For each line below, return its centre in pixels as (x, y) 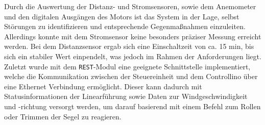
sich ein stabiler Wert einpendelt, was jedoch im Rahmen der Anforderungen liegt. (133, 56)
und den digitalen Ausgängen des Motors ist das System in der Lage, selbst (122, 16)
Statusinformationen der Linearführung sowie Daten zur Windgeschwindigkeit (126, 96)
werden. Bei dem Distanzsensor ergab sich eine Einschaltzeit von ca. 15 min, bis (129, 46)
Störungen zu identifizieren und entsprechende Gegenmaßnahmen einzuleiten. (125, 26)
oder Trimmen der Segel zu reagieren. (63, 116)
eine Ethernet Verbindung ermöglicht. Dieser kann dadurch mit (103, 86)
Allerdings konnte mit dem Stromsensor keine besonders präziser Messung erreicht (133, 36)
